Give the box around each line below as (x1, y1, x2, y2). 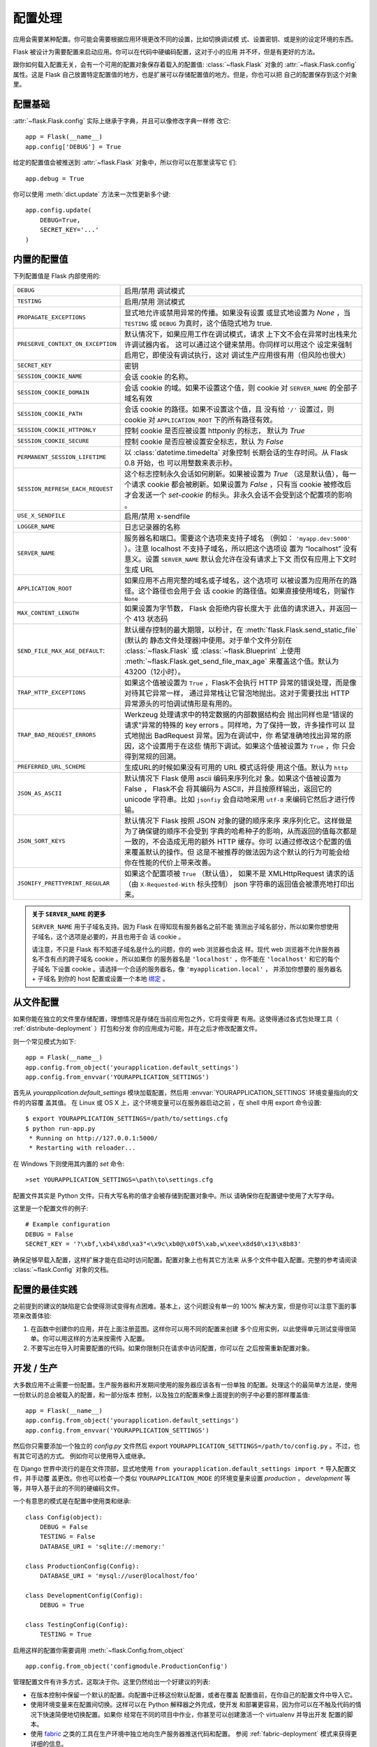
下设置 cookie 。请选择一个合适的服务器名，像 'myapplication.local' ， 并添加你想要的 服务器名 (51, 964, 342, 973)
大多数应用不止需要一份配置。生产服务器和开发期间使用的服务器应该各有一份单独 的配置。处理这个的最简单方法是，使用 (13, 1381, 357, 1389)
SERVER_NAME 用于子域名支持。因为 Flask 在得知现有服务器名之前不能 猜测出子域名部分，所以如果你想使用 (31, 922, 339, 931)
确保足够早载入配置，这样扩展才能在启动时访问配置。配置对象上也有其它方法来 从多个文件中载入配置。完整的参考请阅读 (13, 1255, 357, 1264)
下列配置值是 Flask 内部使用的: (13, 272, 101, 280)
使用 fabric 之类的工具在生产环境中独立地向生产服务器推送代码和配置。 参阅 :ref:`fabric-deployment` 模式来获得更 (30, 1730, 357, 1738)
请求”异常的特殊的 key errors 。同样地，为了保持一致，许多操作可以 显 (124, 720, 356, 730)
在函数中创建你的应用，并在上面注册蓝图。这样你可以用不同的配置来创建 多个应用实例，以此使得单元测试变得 (30, 1324, 344, 1333)
